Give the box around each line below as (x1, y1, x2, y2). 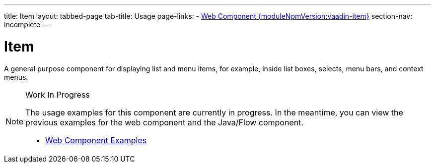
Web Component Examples (45, 135, 147, 145)
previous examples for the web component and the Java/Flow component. (25, 117, 304, 127)
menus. (4, 72, 28, 81)
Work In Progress (25, 89, 90, 100)
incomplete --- (4, 20, 52, 29)
